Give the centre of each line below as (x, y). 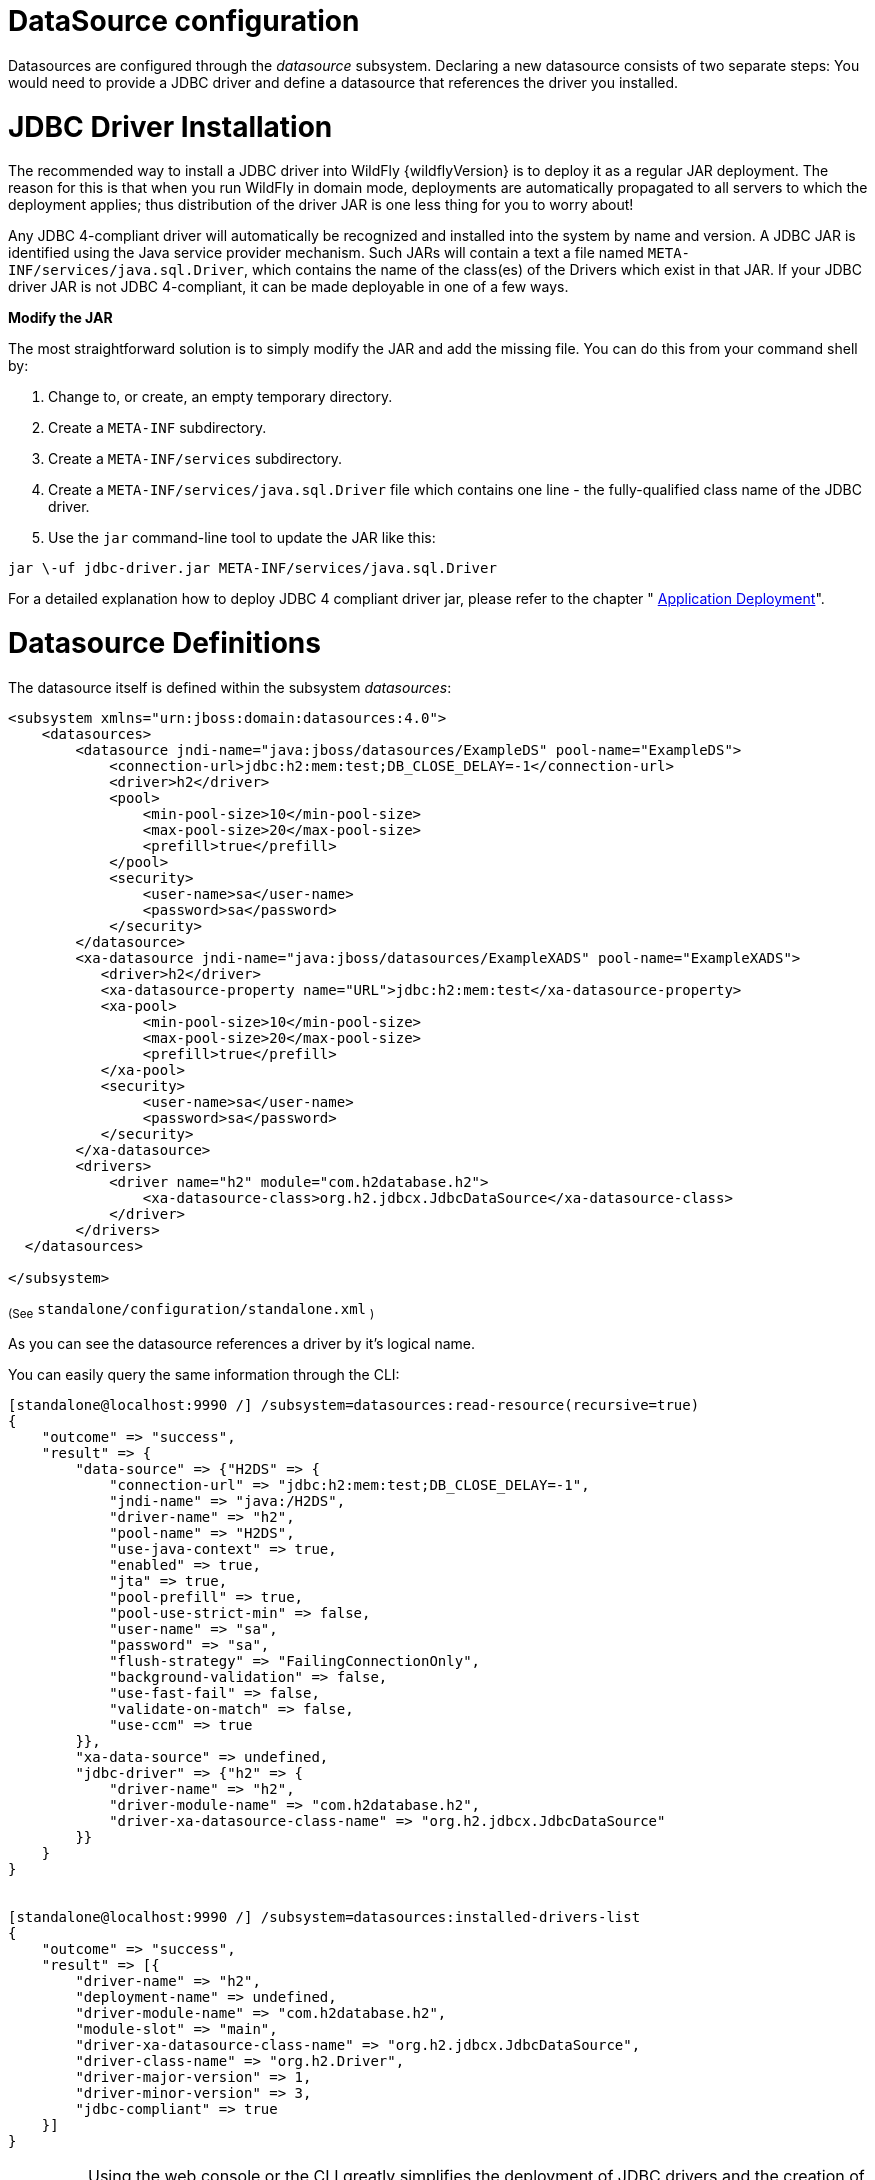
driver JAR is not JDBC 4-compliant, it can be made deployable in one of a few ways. (288, 287)
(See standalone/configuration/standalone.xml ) (191, 1310)
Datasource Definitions (164, 643)
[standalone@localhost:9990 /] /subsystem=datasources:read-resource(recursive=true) (354, 1404)
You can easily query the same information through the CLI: (204, 1374)
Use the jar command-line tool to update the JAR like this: (242, 538)
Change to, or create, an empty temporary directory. (220, 397)
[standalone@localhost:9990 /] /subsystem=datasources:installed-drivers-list (324, 1916)
